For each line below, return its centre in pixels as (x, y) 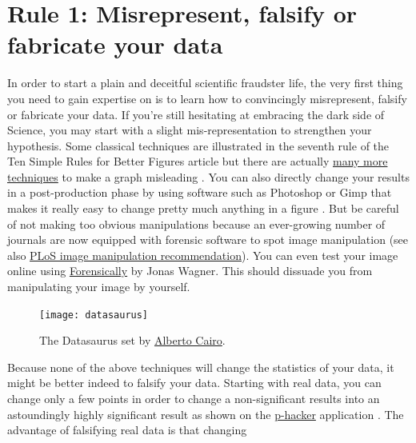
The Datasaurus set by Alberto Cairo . (132, 340)
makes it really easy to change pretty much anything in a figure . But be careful (203, 208)
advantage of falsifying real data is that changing (127, 430)
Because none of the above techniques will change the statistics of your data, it (201, 367)
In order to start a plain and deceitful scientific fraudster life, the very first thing (205, 83)
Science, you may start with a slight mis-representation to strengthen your (190, 130)
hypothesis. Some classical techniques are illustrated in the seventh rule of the (198, 145)
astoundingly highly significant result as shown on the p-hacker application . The (206, 414)
